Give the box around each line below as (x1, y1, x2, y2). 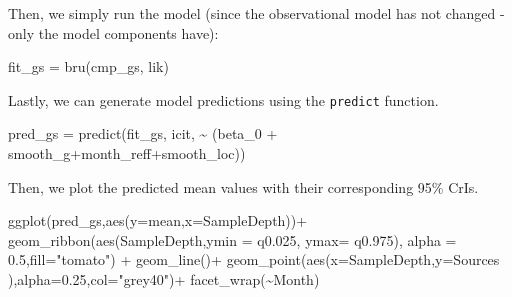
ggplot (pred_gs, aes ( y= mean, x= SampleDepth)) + (8, 210, 308, 231)
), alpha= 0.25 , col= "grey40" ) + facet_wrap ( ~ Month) (8, 269, 320, 289)
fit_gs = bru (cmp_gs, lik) (8, 56, 169, 77)
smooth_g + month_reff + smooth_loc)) (8, 143, 246, 164)
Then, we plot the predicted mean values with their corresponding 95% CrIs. (8, 176, 479, 197)
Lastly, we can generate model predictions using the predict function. (8, 89, 439, 110)
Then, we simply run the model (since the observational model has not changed (8, 3, 496, 23)
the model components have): (38, 22, 219, 43)
